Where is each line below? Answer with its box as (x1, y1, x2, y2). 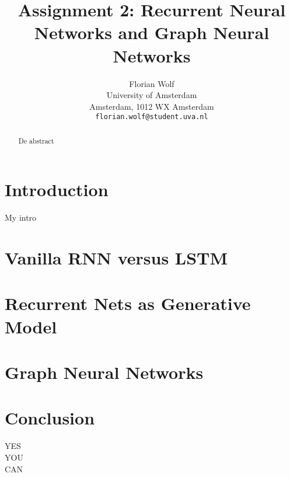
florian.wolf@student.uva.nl (95, 113, 208, 121)
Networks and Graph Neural (34, 20, 270, 44)
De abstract (18, 135, 54, 145)
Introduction (5, 177, 109, 201)
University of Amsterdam (106, 89, 197, 101)
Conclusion (5, 406, 95, 430)
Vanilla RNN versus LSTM (5, 246, 228, 270)
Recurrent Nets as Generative (5, 291, 251, 315)
